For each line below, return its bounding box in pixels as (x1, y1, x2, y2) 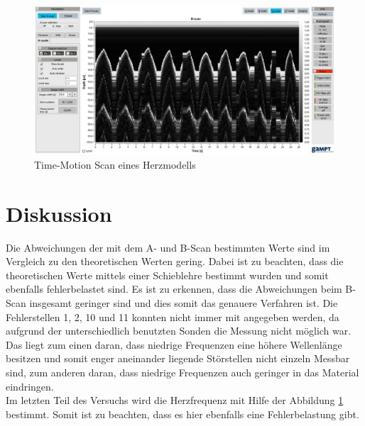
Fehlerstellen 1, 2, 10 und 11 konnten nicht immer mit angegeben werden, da (6, 309, 339, 324)
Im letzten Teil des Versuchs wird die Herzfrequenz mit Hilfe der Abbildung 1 (6, 393, 344, 408)
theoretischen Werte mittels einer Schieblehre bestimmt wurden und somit (6, 267, 329, 282)
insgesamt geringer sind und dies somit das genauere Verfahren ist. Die (29, 296, 338, 310)
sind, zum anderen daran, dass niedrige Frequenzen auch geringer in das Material (6, 365, 359, 379)
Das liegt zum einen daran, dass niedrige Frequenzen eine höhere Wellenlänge (6, 337, 342, 352)
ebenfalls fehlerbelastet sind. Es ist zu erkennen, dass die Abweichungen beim (6, 281, 342, 296)
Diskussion (6, 198, 112, 228)
